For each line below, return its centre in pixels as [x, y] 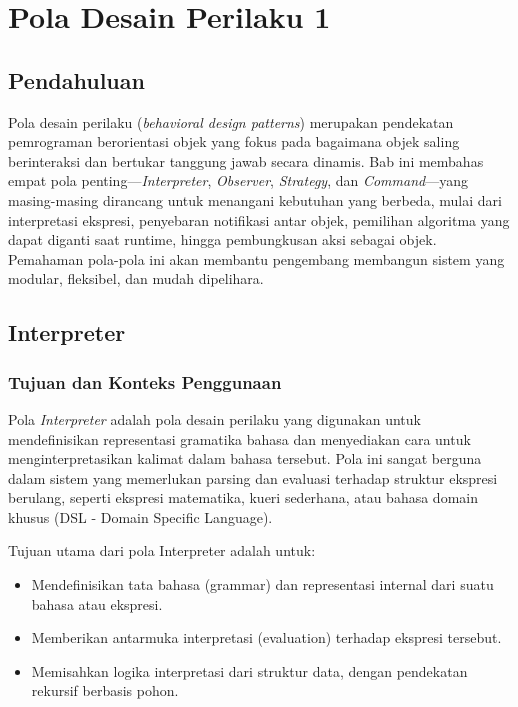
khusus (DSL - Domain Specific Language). [140, 516]
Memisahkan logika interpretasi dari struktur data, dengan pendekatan [249, 670]
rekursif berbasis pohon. [105, 690]
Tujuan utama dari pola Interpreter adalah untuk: [162, 550]
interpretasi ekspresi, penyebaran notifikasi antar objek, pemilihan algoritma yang [259, 219]
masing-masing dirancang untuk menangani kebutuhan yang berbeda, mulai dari [255, 199]
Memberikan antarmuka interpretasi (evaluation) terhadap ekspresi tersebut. [266, 637]
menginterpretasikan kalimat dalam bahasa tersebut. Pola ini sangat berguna [245, 458]
